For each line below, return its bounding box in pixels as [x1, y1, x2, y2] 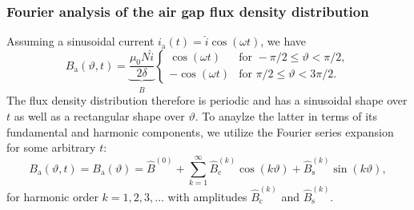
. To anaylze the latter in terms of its [195, 108, 378, 124]
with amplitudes [167, 188, 247, 204]
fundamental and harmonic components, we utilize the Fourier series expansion [6, 123, 394, 140]
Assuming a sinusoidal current [6, 33, 155, 50]
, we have [260, 33, 307, 50]
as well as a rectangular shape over [14, 108, 185, 124]
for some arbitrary [6, 139, 96, 156]
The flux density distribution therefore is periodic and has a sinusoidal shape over [6, 92, 408, 109]
